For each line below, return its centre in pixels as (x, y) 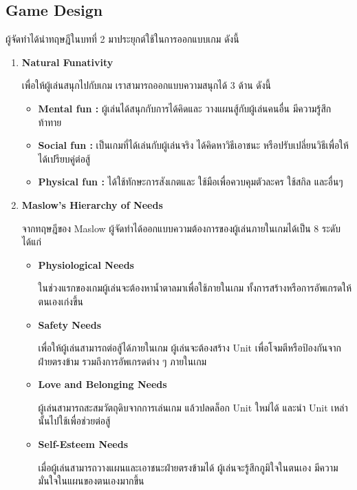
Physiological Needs (86, 264)
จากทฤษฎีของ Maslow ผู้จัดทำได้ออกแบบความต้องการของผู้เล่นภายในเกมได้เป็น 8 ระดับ (181, 228)
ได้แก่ (31, 242)
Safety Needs (69, 324)
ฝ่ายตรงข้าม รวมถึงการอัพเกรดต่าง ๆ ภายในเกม (122, 361)
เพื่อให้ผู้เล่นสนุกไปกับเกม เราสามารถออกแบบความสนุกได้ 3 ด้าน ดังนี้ (147, 85)
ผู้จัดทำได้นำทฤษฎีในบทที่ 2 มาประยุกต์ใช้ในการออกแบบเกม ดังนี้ (122, 39)
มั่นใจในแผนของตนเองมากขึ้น (91, 481)
